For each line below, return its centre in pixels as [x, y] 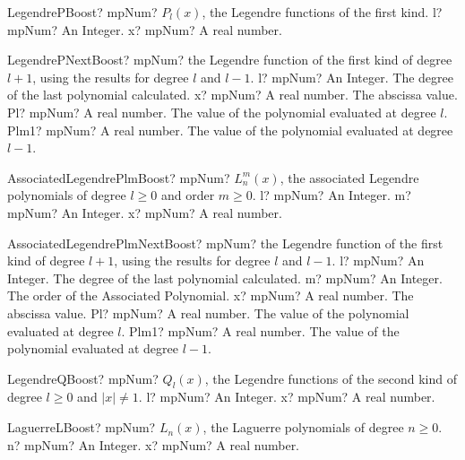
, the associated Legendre [349, 177]
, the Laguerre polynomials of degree [303, 427]
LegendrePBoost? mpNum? [82, 12]
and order [188, 195]
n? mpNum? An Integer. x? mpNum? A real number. [154, 444]
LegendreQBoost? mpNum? [83, 378]
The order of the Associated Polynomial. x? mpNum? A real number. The [211, 295]
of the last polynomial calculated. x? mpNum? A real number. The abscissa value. [232, 95]
